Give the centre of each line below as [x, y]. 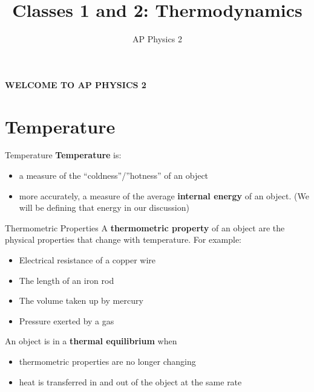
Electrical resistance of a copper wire [87, 260]
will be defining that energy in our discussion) [104, 207]
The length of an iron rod [67, 280]
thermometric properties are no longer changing [107, 361]
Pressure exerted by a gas [67, 320]
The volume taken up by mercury [81, 300]
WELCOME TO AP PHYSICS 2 [76, 84]
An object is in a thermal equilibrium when [91, 341]
